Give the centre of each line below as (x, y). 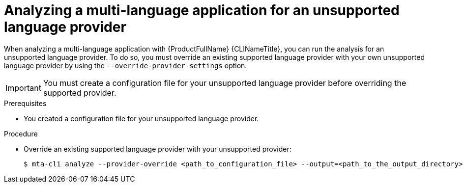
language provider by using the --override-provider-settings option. (126, 65)
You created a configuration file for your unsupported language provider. (141, 118)
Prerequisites (25, 103)
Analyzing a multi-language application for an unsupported (202, 10)
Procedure (21, 134)
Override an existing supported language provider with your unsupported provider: (158, 149)
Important (23, 88)
